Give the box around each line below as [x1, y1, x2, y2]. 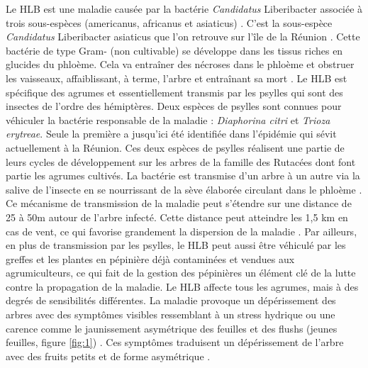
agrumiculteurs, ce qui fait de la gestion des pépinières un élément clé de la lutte [6, 265, 356, 280]
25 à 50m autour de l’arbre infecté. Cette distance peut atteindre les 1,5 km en [6, 209, 348, 224]
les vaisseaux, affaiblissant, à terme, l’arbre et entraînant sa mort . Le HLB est [6, 70, 347, 85]
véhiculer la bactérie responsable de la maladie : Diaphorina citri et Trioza [6, 112, 330, 127]
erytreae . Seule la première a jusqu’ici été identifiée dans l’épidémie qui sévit [6, 126, 337, 141]
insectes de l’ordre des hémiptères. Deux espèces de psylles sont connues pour [6, 99, 342, 113]
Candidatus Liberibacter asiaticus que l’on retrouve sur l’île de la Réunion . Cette [6, 29, 360, 44]
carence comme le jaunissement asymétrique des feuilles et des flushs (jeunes [6, 320, 338, 335]
